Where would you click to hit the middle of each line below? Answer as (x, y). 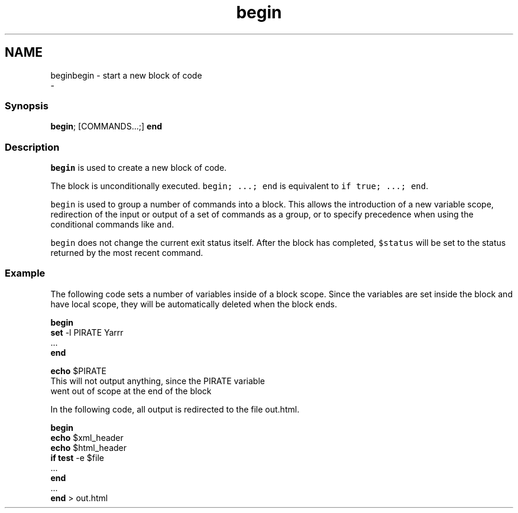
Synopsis (27, 105)
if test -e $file (77, 457)
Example (25, 273)
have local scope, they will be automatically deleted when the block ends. (194, 304)
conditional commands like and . (112, 225)
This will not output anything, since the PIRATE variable (158, 381)
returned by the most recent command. (127, 253)
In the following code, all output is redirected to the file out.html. (175, 409)
